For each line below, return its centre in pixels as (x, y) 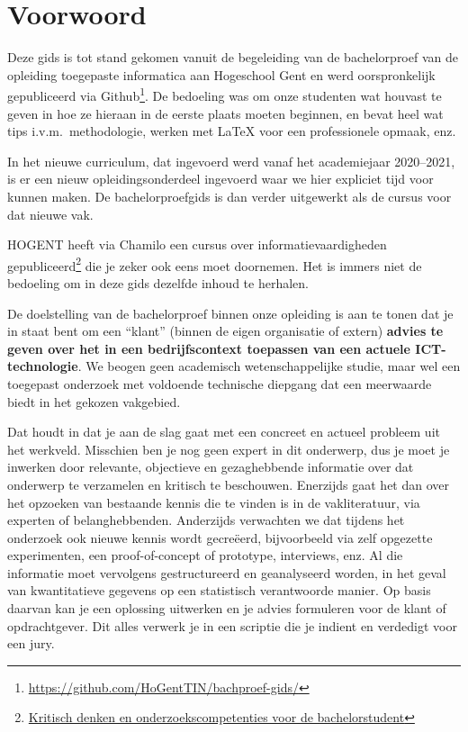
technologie (43, 366)
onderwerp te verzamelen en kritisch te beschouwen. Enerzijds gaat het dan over (229, 484)
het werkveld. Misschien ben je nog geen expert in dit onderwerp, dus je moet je (229, 449)
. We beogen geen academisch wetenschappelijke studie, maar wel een (269, 366)
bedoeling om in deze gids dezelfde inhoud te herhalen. (158, 282)
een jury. (31, 643)
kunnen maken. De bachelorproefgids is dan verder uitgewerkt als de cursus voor (229, 196)
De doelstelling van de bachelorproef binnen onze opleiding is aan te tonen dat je (230, 313)
